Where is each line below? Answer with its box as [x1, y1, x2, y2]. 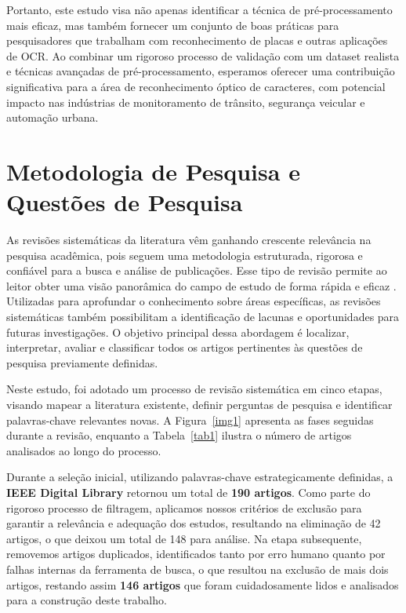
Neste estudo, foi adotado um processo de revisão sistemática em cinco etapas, [6, 381, 382, 397]
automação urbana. [6, 109, 99, 126]
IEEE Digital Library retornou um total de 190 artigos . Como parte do [6, 483, 371, 500]
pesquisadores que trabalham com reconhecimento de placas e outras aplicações [6, 32, 388, 49]
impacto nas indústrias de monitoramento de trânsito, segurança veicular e [6, 93, 365, 110]
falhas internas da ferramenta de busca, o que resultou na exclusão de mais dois [6, 560, 389, 577]
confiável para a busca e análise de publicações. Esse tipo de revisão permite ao [6, 262, 387, 279]
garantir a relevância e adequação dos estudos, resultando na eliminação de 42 [6, 515, 381, 531]
